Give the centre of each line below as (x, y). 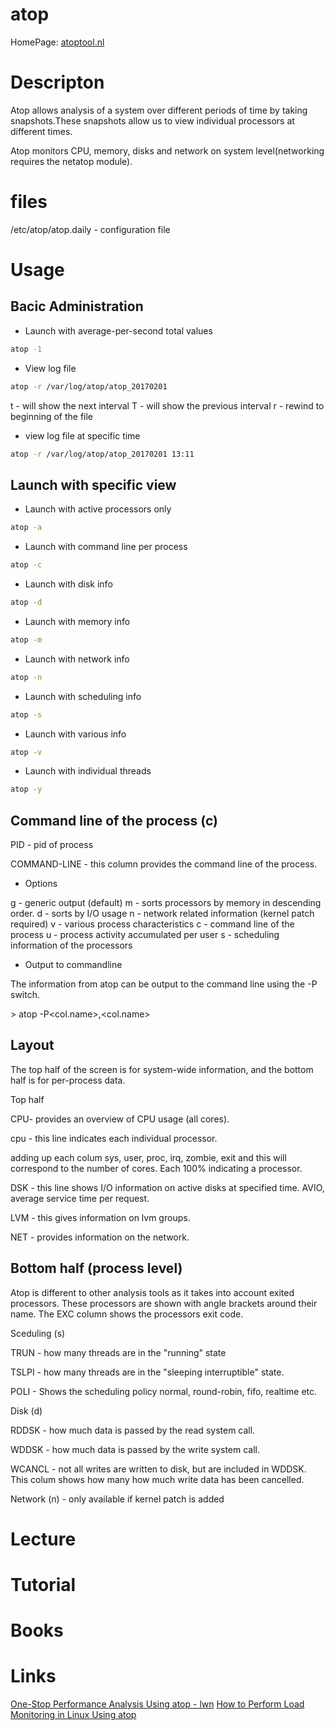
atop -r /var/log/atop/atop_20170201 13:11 (102, 454)
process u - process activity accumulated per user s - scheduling (145, 935)
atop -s (26, 714)
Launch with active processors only (98, 509)
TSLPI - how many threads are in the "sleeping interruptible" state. (147, 1372)
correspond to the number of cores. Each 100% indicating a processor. (156, 1168)
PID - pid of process (52, 845)
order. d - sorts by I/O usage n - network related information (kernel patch (162, 914)
